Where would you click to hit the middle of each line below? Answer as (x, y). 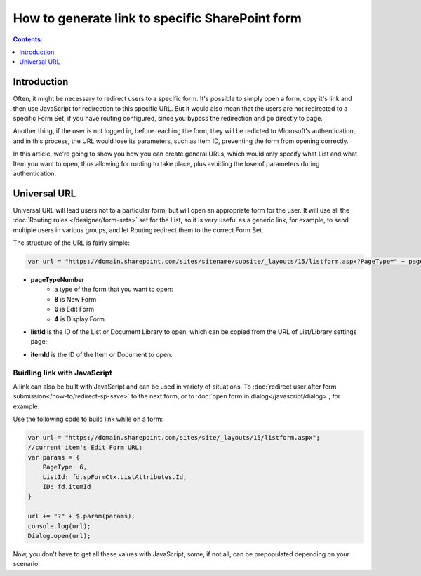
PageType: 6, (65, 467)
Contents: (28, 39)
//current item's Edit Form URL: (85, 448)
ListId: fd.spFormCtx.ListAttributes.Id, (115, 477)
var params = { (54, 457)
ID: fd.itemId (67, 487)
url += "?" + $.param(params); (82, 516)
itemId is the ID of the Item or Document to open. (102, 354)
